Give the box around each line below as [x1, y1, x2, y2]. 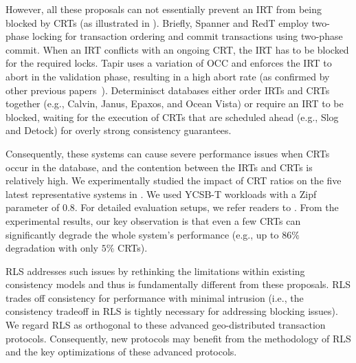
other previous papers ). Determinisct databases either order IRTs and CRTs [5, 82, 330, 97]
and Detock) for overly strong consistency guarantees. [5, 123, 232, 137]
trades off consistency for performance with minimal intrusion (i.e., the [5, 290, 304, 305]
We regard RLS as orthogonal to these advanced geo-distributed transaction [5, 318, 326, 332]
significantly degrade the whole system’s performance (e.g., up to [5, 227, 279, 241]
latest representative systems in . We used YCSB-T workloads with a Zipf [5, 186, 317, 201]
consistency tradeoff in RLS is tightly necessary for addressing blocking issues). [5, 304, 338, 318]
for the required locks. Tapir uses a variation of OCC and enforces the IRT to [5, 56, 332, 70]
